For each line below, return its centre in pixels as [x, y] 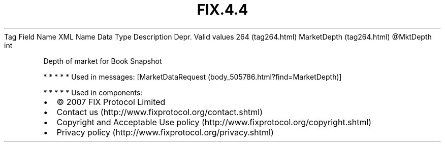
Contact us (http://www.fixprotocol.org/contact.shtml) [160, 112]
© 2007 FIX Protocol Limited [111, 102]
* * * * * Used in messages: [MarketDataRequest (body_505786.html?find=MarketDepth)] [193, 77]
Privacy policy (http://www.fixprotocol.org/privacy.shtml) [165, 132]
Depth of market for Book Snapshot [103, 61]
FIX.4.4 [222, 10]
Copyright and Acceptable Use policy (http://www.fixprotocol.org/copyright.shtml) [214, 122]
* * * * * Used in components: [93, 92]
